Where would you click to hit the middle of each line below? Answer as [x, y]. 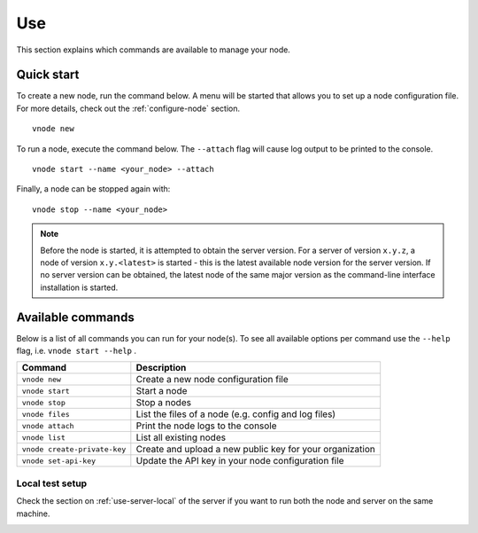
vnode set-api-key [59, 461]
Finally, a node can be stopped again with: [93, 189]
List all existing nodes [181, 437]
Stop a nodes [164, 403]
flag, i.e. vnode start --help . [77, 351]
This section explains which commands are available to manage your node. [154, 50]
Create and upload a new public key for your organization [256, 450]
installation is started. [79, 287]
